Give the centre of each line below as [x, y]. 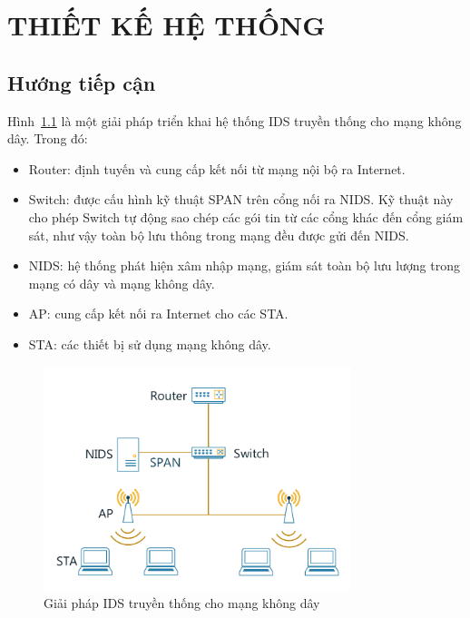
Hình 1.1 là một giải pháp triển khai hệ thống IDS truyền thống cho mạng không [235, 120]
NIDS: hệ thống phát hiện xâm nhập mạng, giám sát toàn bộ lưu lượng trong [244, 265]
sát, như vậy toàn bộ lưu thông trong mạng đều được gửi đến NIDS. [219, 235]
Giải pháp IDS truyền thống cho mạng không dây [182, 603]
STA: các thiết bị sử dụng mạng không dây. [150, 343]
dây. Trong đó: [48, 138]
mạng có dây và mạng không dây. [122, 283]
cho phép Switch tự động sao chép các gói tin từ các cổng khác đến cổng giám [246, 216]
